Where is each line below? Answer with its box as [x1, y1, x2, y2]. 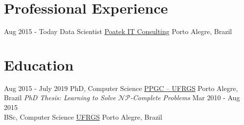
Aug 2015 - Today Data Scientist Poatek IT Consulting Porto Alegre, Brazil [4, 26, 232, 36]
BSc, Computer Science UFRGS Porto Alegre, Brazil [4, 111, 162, 122]
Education [4, 54, 74, 74]
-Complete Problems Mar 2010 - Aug [130, 92, 240, 103]
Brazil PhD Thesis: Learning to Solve [4, 92, 116, 103]
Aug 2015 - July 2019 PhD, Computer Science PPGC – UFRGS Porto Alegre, [4, 83, 238, 93]
